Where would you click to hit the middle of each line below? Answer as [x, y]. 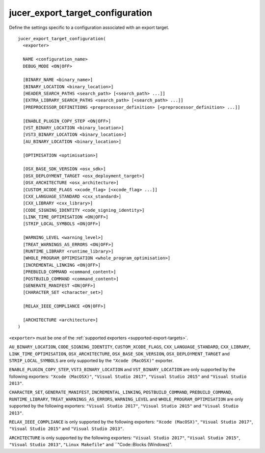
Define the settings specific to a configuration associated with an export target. [89, 27]
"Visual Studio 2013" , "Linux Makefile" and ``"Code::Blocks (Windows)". [91, 445]
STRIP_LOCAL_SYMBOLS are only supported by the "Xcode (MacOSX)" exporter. [91, 360]
